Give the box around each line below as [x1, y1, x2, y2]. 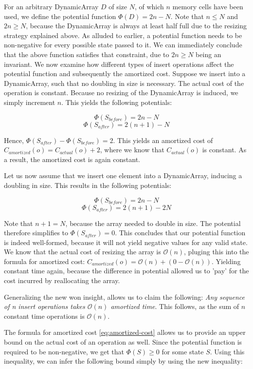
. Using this [210, 346, 245, 356]
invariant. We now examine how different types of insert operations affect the [4, 59, 234, 69]
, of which [134, 1, 164, 11]
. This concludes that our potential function [115, 227, 246, 238]
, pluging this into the [184, 246, 249, 257]
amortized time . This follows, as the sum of [110, 301, 239, 311]
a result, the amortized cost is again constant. [4, 154, 140, 164]
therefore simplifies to [4, 227, 69, 238]
